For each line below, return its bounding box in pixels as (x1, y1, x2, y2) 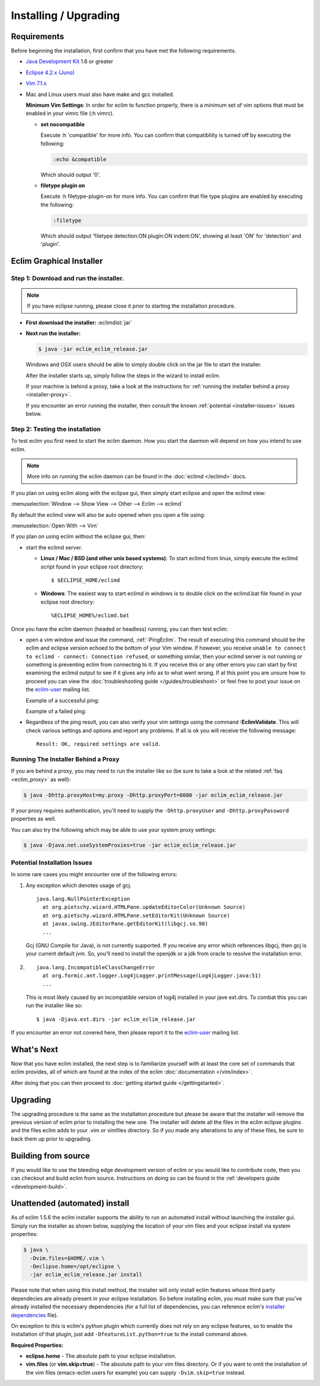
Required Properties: (11, 1342, 63, 1349)
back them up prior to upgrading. (11, 1135, 92, 1142)
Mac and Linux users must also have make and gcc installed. (25, 91, 174, 98)
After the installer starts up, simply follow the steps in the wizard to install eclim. (25, 372, 220, 379)
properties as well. (11, 815, 56, 822)
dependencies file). (11, 1311, 59, 1318)
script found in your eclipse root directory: (40, 563, 144, 570)
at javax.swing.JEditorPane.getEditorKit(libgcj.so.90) (42, 921, 209, 927)
